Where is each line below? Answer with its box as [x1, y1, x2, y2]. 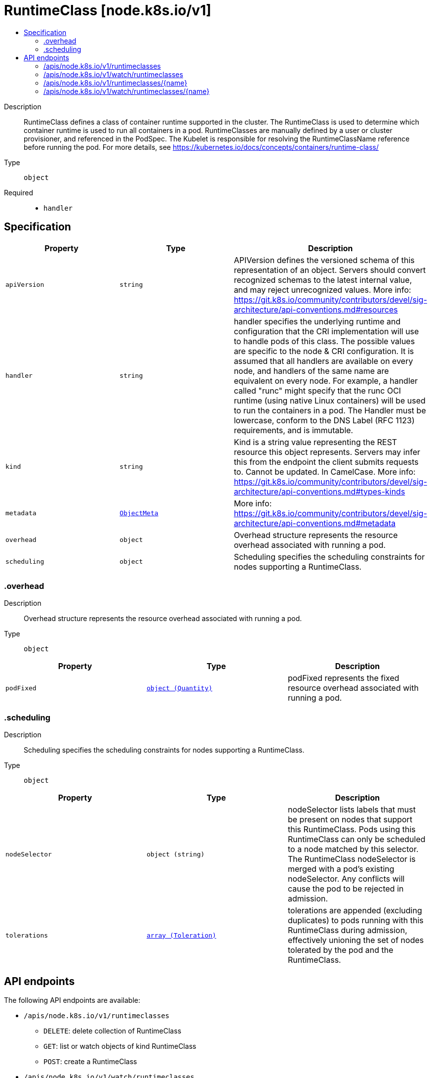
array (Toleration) [146, 931, 216, 939]
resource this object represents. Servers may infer [234, 447, 420, 457]
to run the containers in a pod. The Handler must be [234, 405, 426, 415]
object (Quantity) [146, 684, 213, 692]
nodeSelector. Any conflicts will [287, 874, 405, 884]
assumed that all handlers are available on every [234, 356, 413, 366]
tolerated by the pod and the [287, 945, 393, 955]
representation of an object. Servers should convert [234, 265, 426, 275]
